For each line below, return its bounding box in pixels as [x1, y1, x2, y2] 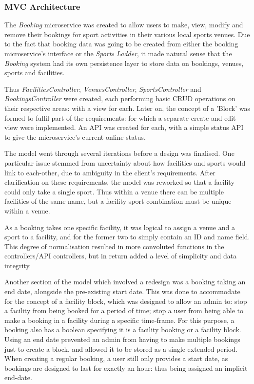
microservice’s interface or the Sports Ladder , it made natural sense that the [4, 48, 232, 58]
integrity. [4, 260, 31, 270]
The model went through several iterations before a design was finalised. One [4, 148, 234, 158]
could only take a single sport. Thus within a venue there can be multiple [4, 186, 224, 196]
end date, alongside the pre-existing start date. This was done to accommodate [4, 286, 240, 297]
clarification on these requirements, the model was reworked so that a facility [4, 177, 234, 187]
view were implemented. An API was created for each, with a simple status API [4, 122, 244, 132]
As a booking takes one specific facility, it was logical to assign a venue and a [4, 222, 235, 232]
